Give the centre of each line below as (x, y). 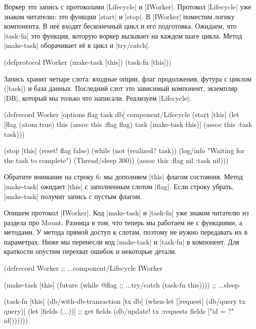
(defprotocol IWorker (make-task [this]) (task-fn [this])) (88, 62)
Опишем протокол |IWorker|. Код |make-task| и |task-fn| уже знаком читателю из (127, 213)
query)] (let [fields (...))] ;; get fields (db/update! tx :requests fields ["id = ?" (119, 310)
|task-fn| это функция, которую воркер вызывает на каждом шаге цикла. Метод (123, 35)
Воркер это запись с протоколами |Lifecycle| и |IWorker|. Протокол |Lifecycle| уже (128, 6)
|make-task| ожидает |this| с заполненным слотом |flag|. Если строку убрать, (119, 186)
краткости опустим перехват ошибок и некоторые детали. (90, 251)
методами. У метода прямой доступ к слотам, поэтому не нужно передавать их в (126, 232)
